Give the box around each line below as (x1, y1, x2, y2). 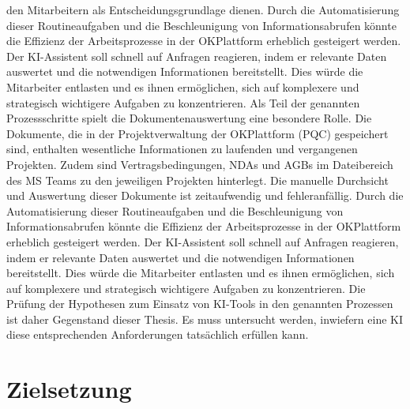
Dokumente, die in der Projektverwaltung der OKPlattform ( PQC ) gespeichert (6, 125, 389, 141)
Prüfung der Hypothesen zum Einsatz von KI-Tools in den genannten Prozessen (6, 295, 393, 312)
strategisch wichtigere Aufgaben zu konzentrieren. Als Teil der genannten (6, 94, 360, 111)
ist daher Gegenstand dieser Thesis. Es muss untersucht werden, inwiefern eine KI (6, 310, 404, 327)
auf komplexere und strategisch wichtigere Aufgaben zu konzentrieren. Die (6, 280, 366, 296)
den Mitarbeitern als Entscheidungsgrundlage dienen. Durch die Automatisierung (6, 2, 400, 17)
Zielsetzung (6, 373, 132, 405)
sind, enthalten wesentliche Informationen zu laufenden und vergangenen (6, 141, 358, 157)
